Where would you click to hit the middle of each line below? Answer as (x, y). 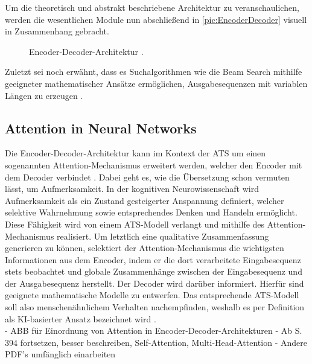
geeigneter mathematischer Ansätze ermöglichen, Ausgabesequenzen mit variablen (156, 83)
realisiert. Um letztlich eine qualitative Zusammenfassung (163, 236)
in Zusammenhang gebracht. (57, 31)
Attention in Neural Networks (101, 128)
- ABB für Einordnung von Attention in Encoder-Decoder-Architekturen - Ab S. (154, 330)
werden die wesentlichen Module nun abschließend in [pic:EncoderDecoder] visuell (156, 19)
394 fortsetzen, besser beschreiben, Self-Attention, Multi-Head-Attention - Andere (156, 342)
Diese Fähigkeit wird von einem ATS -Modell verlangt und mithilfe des (135, 224)
